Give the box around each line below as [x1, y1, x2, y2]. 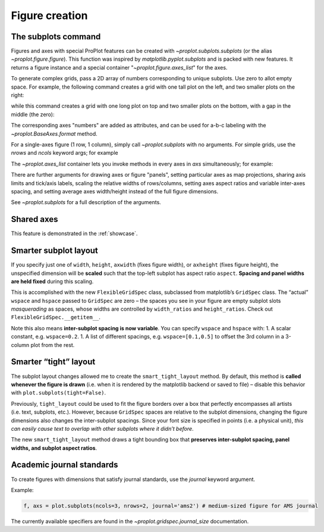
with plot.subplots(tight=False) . [11, 389, 106, 396]
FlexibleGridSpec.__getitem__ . [11, 314, 101, 321]
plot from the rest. [30, 341, 75, 348]
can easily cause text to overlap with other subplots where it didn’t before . [11, 425, 194, 432]
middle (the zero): [11, 111, 55, 118]
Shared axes [11, 214, 58, 224]
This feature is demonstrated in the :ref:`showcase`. [11, 230, 138, 237]
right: [11, 92, 24, 99]
